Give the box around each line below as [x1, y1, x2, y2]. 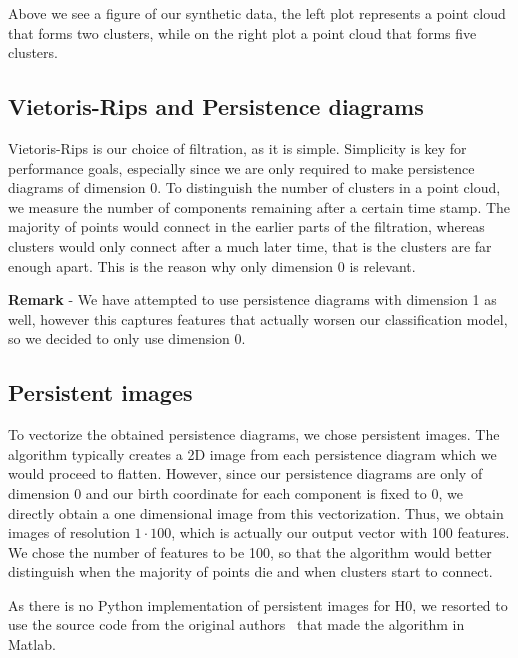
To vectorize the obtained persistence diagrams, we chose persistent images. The [8, 424, 500, 445]
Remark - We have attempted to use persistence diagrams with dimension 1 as [8, 289, 497, 310]
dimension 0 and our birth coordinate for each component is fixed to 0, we [8, 482, 463, 503]
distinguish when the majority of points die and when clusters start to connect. [8, 561, 493, 582]
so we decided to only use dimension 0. [8, 328, 246, 349]
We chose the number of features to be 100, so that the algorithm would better [8, 541, 492, 562]
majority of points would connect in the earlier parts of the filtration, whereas [8, 216, 485, 237]
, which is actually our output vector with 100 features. [171, 522, 510, 543]
